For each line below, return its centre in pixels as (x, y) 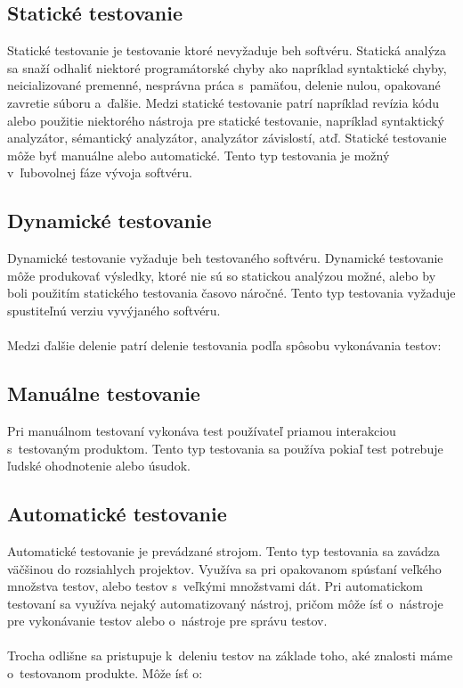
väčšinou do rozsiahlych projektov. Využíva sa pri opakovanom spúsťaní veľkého (224, 568)
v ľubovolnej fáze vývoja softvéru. (100, 172)
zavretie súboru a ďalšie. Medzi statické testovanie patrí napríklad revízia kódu (223, 102)
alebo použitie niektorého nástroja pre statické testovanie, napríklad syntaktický (226, 120)
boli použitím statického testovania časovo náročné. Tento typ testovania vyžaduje (231, 293)
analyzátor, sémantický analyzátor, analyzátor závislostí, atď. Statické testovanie (227, 138)
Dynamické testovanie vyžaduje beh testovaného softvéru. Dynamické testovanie (225, 258)
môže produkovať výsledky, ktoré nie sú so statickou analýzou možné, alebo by (222, 275)
